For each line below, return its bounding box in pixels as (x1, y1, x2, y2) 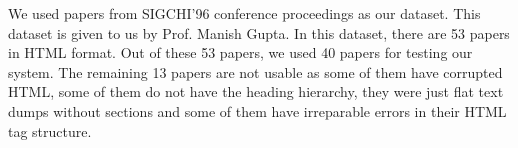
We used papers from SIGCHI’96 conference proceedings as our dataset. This (8, 3, 481, 23)
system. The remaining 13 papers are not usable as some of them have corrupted (8, 61, 503, 82)
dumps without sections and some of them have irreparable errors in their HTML (8, 100, 507, 121)
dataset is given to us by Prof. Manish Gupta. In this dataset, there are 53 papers (8, 22, 510, 43)
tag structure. (8, 120, 92, 141)
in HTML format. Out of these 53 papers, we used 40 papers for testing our (8, 42, 473, 63)
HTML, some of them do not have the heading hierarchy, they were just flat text (8, 81, 504, 102)
